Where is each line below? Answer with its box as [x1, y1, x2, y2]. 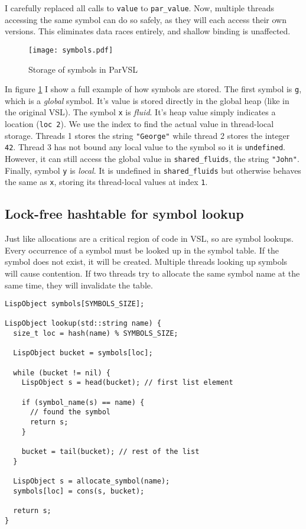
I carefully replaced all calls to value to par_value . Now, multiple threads [5, 2, 274, 14]
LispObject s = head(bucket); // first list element [21, 378, 233, 387]
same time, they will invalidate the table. [5, 278, 153, 291]
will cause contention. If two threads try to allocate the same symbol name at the [5, 267, 300, 279]
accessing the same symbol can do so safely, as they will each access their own [5, 13, 287, 25]
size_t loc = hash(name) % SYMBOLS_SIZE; [13, 329, 178, 338]
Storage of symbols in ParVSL [28, 63, 138, 75]
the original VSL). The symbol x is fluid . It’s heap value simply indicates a [5, 106, 276, 118]
